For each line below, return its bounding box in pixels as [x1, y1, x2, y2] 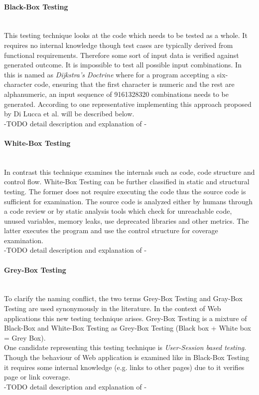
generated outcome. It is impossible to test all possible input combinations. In [4, 59, 242, 70]
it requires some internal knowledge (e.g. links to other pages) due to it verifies [4, 362, 245, 372]
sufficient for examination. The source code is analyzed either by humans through [4, 196, 253, 206]
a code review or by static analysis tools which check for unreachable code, [4, 206, 232, 216]
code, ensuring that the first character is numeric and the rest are [34, 79, 235, 89]
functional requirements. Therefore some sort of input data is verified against [4, 49, 239, 60]
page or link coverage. [4, 372, 71, 382]
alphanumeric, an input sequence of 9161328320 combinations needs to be [4, 88, 229, 99]
